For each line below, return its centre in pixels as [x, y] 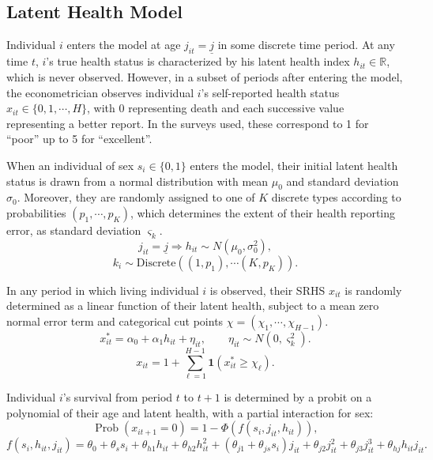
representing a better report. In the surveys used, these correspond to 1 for [188, 123]
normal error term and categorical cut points [115, 320]
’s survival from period [118, 397]
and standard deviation [343, 181]
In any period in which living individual [103, 290]
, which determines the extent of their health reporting [263, 212]
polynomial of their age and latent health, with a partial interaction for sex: [190, 412]
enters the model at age [124, 45]
